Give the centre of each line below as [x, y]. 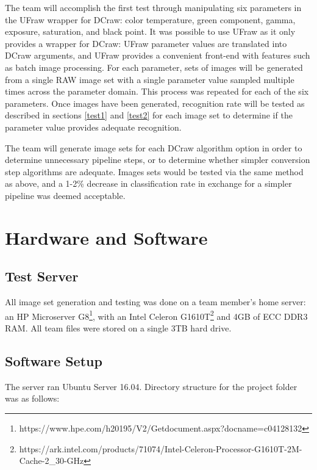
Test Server [42, 276]
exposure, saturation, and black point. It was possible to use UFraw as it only [150, 31]
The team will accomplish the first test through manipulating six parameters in [153, 7]
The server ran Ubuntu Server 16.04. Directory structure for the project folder [151, 386]
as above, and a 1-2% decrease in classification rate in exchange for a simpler [148, 183]
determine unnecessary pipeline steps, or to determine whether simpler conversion [158, 160]
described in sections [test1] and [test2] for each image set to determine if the [149, 115]
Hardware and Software [106, 237]
